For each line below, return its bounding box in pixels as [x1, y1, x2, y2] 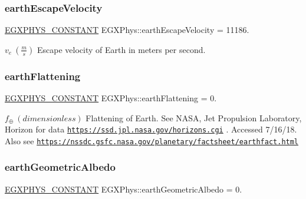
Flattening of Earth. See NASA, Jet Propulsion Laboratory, [85, 111, 302, 124]
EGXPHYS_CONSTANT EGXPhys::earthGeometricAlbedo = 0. [5, 183, 242, 195]
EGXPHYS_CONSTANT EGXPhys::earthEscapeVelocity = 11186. [5, 24, 249, 36]
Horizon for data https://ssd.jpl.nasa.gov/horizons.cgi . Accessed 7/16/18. [5, 123, 297, 135]
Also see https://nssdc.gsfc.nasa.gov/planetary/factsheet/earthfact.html [5, 134, 299, 147]
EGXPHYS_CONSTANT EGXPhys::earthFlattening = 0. [5, 92, 217, 104]
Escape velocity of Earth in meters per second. [37, 43, 206, 55]
